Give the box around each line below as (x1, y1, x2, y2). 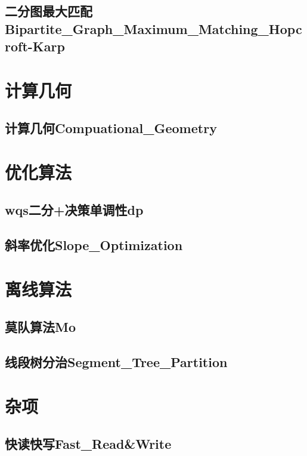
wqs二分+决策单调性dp (5, 201, 144, 219)
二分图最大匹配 (5, 2, 92, 20)
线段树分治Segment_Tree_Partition (5, 353, 228, 371)
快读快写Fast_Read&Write (5, 435, 172, 453)
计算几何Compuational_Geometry (5, 119, 217, 137)
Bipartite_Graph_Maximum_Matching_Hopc (5, 19, 302, 38)
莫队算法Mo (5, 318, 76, 336)
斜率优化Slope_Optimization (5, 236, 183, 254)
